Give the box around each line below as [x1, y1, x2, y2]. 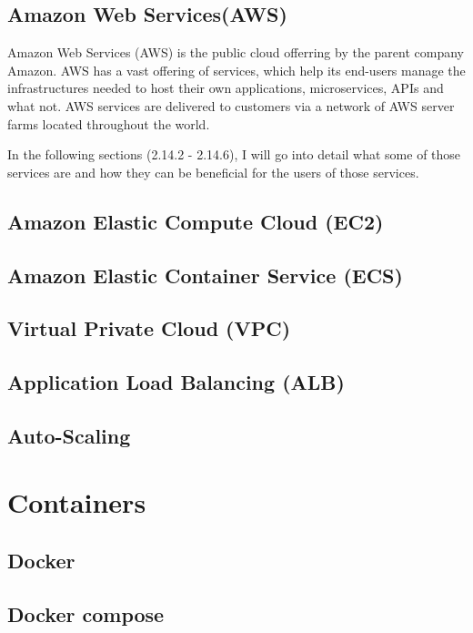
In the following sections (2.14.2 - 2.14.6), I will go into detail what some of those [7, 145, 461, 164]
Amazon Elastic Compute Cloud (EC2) [7, 207, 384, 235]
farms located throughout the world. [7, 114, 210, 133]
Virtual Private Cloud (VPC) [7, 314, 291, 342]
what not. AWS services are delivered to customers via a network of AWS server [7, 96, 455, 115]
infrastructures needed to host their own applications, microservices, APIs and [7, 78, 444, 97]
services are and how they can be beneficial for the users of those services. [7, 162, 419, 181]
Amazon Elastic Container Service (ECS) [7, 260, 403, 289]
